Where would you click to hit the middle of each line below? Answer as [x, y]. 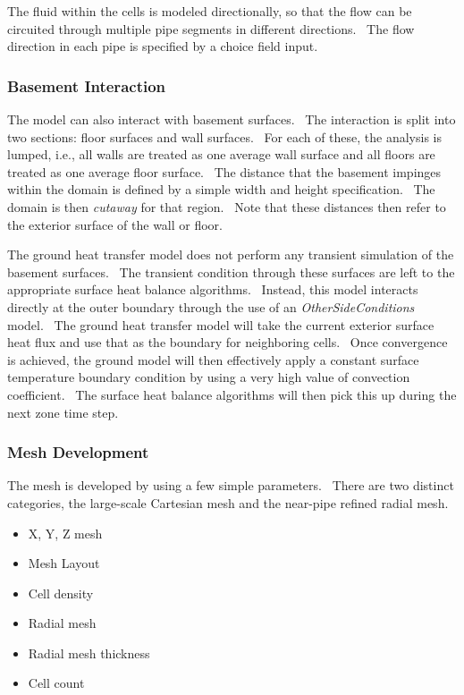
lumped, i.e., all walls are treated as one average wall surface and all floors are [221, 154]
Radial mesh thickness [89, 653]
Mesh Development [78, 452]
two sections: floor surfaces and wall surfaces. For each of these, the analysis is [225, 136]
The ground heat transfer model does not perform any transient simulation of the [231, 254]
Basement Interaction [87, 85]
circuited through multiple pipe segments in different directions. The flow [211, 28]
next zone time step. [63, 412]
